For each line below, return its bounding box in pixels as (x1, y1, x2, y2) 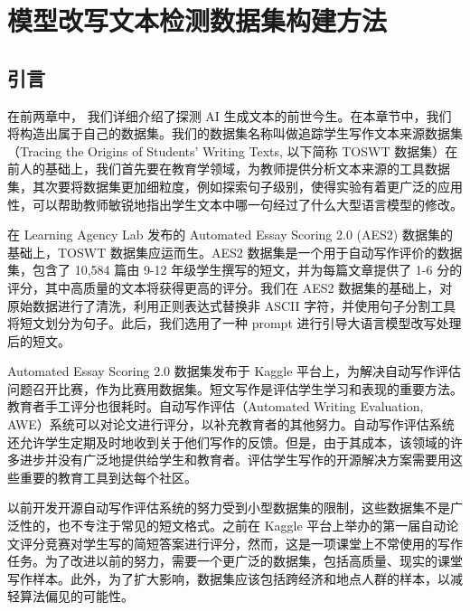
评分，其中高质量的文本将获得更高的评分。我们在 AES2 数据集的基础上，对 (7, 277, 453, 296)
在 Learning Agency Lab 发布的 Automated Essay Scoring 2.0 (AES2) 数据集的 (7, 225, 453, 244)
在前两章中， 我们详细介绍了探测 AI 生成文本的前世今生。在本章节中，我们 (7, 106, 452, 125)
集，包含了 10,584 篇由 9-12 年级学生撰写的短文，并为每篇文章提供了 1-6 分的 (7, 260, 463, 279)
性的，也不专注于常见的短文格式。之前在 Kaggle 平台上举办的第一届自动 (19, 516, 446, 535)
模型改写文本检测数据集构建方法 (7, 2, 388, 39)
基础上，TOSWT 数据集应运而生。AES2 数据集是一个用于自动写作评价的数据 (7, 242, 463, 261)
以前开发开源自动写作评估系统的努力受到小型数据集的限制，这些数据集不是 (7, 498, 450, 517)
